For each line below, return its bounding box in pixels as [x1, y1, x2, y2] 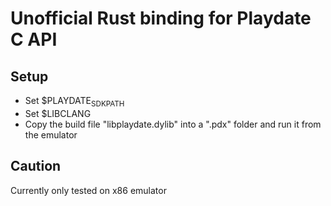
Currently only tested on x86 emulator [10, 184, 167, 196]
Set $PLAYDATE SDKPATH [24, 95, 125, 109]
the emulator [24, 128, 78, 141]
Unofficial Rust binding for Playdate [10, 7, 312, 30]
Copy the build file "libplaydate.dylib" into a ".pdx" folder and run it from [24, 118, 322, 130]
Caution [10, 158, 62, 175]
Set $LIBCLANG [24, 107, 92, 119]
